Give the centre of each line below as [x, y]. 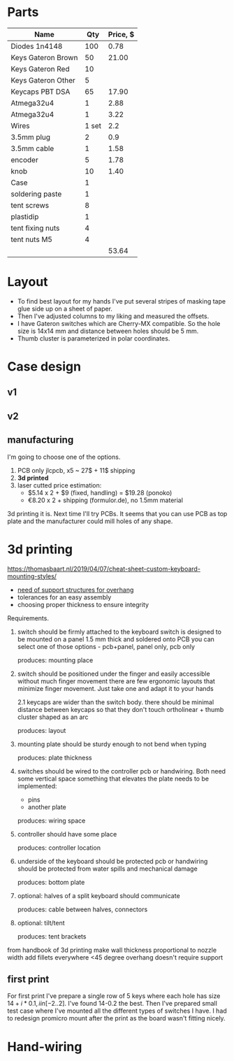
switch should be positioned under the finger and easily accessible [114, 674]
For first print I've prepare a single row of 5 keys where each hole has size [114, 996]
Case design [44, 367]
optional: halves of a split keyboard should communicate [98, 895]
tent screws [30, 205]
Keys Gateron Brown [44, 57]
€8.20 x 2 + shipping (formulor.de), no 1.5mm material [105, 500]
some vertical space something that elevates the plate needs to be [113, 778]
